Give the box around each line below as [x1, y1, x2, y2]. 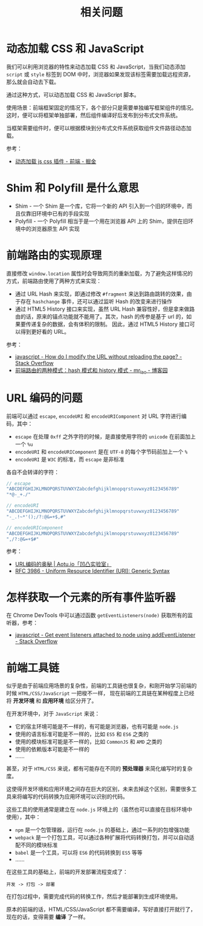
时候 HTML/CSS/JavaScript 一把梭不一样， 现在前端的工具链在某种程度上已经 [6, 690, 195, 697]
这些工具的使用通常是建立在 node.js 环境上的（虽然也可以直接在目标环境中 [6, 806, 192, 813]
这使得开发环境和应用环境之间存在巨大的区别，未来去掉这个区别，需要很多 [6, 785, 192, 793]
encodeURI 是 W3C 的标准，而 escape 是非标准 [14, 455, 125, 463]
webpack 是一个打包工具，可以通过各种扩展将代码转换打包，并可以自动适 [14, 834, 195, 841]
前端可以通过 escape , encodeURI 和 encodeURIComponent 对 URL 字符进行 [6, 412, 182, 420]
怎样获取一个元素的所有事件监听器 [6, 590, 176, 604]
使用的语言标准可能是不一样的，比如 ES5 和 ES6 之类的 [14, 730, 149, 738]
